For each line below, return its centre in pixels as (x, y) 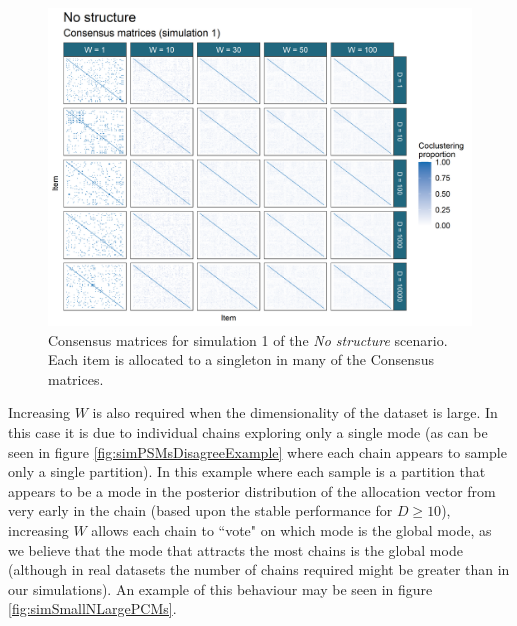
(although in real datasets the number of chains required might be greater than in (259, 569)
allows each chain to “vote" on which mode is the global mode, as (291, 529)
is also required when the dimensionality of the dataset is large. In (295, 412)
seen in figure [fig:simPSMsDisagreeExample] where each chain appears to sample (257, 451)
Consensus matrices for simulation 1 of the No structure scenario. (248, 339)
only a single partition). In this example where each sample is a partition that (247, 471)
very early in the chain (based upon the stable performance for (200, 510)
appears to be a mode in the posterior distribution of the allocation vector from (252, 490)
